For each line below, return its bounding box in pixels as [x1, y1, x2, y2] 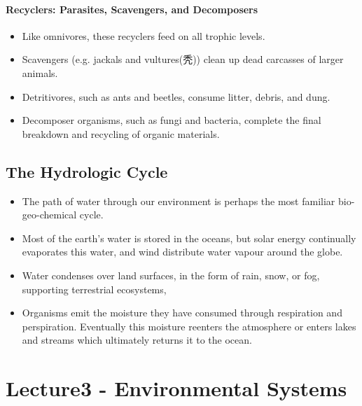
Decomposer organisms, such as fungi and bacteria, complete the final [22, 113, 321, 127]
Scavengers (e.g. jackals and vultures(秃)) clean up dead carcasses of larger [22, 52, 344, 66]
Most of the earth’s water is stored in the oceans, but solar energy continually [22, 230, 356, 245]
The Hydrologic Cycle [6, 160, 168, 182]
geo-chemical [22, 207, 77, 222]
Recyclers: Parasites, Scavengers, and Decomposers [6, 1, 258, 16]
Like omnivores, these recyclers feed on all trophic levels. [22, 28, 265, 43]
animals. [22, 65, 58, 80]
